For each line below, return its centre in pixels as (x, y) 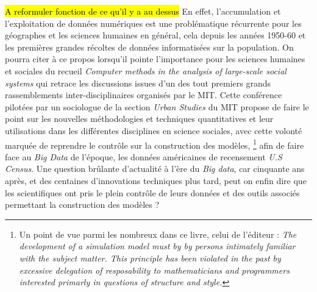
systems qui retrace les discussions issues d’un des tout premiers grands (138, 83)
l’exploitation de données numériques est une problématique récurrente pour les (153, 23)
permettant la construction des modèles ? (82, 205)
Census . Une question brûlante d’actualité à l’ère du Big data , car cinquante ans (155, 169)
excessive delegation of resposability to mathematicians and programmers (154, 270)
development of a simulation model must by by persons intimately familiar (157, 246)
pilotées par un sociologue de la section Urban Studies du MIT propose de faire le (157, 106)
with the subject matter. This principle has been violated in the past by (150, 258)
